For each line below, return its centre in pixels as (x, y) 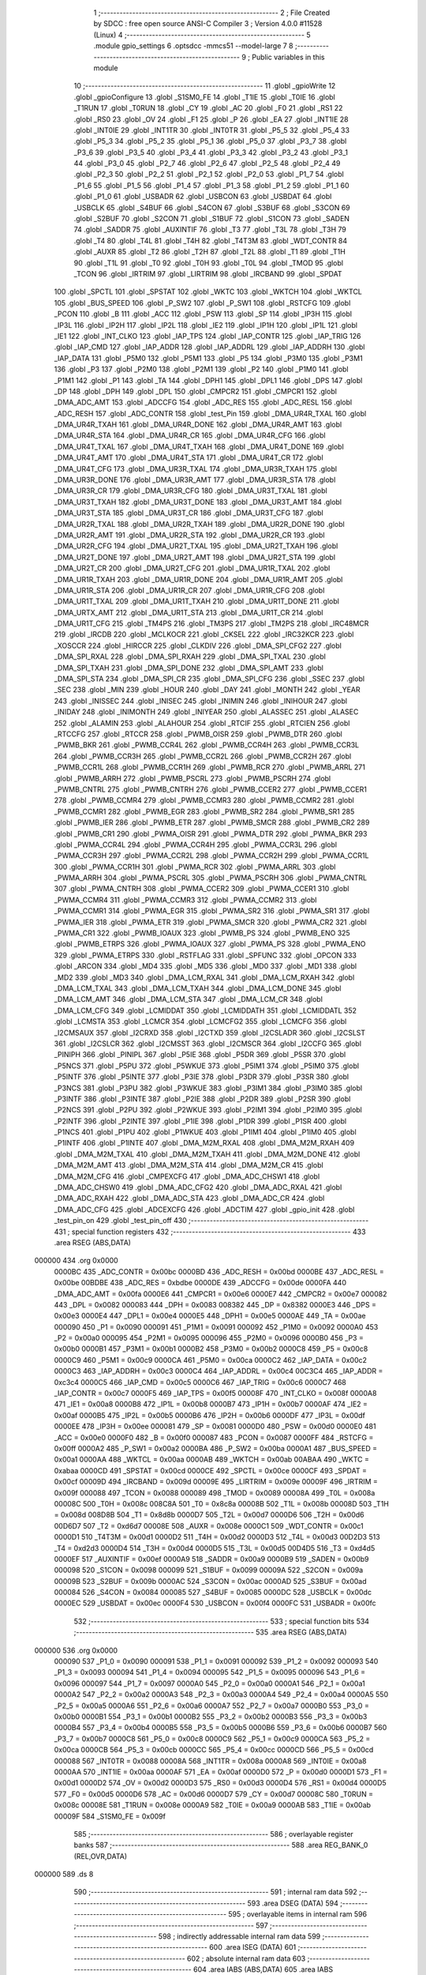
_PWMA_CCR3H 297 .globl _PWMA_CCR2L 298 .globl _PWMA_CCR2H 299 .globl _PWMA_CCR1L (212, 856)
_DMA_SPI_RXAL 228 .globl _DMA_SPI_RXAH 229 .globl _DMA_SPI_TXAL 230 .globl (190, 656)
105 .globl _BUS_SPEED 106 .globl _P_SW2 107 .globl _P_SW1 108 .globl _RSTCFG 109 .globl (202, 303)
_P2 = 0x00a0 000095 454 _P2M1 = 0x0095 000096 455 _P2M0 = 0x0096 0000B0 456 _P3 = (209, 1338)
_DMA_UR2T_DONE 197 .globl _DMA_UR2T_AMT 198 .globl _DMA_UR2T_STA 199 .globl (194, 557)
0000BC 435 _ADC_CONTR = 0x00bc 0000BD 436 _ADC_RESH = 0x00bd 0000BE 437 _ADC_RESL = (219, 1271)
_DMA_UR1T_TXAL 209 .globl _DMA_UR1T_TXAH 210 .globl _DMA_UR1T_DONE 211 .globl (196, 601)
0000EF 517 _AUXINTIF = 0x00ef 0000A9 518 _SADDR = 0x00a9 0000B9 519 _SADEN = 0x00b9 (212, 1559)
